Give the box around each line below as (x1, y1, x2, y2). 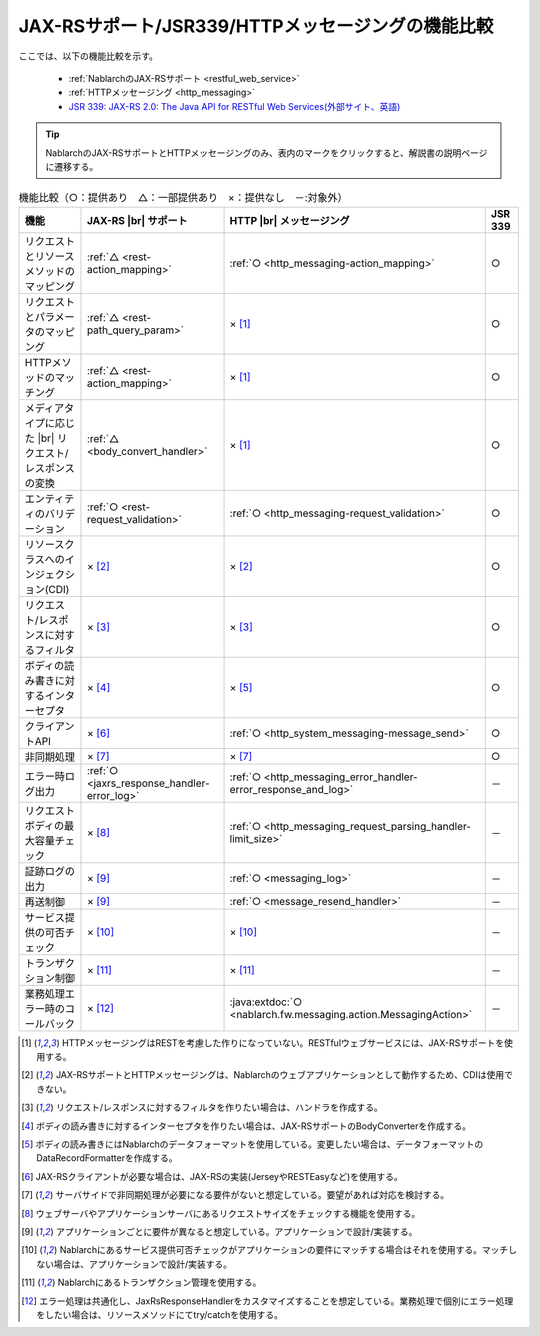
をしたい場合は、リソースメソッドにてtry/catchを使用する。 (36, 1308, 284, 1320)
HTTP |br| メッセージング (229, 213, 350, 227)
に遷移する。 (45, 160, 99, 172)
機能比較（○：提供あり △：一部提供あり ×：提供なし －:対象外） (18, 191, 348, 205)
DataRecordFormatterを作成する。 (36, 1152, 178, 1164)
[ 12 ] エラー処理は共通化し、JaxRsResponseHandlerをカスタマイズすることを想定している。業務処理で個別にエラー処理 (21, 1295, 514, 1307)
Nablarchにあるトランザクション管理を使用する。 (57, 1276, 262, 1289)
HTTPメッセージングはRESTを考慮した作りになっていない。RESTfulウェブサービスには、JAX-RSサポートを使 (61, 1036, 514, 1049)
